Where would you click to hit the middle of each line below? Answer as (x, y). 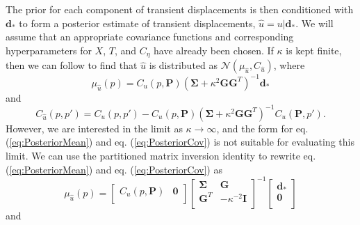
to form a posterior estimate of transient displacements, (137, 23)
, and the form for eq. (262, 128)
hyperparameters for (49, 50)
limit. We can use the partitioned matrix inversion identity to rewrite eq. (161, 156)
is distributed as (183, 65)
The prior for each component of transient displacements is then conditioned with (180, 9)
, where (289, 65)
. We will (314, 23)
